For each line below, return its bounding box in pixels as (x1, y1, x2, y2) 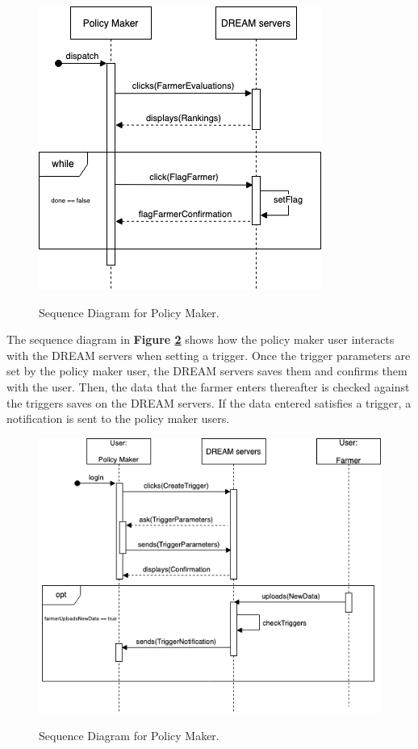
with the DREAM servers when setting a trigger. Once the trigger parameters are (6, 346, 411, 363)
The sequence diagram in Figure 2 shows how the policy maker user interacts (6, 331, 395, 348)
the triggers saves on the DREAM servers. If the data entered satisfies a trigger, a (6, 394, 412, 411)
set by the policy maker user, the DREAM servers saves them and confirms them (6, 362, 408, 379)
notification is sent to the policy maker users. (6, 410, 230, 427)
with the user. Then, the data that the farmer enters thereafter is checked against (6, 378, 410, 395)
